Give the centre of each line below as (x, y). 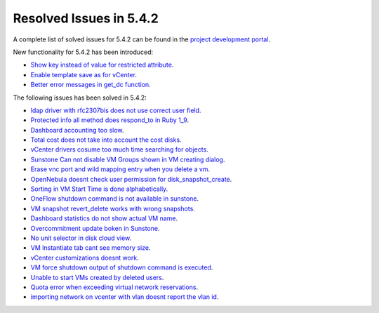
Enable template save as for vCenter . (84, 74)
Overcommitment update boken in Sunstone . (95, 228)
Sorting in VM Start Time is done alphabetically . (99, 189)
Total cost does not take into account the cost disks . (106, 140)
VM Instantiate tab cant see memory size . (91, 248)
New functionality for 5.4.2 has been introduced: (83, 52)
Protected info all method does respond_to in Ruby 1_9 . (110, 120)
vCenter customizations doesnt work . (85, 258)
